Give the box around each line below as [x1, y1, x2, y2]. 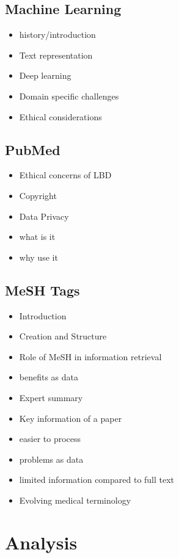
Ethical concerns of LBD [19, 168, 112, 181]
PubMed [5, 140, 60, 159]
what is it [19, 230, 56, 243]
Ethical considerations [19, 110, 102, 123]
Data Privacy [19, 209, 69, 222]
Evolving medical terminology [19, 493, 131, 506]
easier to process [19, 432, 81, 445]
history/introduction [19, 28, 96, 41]
